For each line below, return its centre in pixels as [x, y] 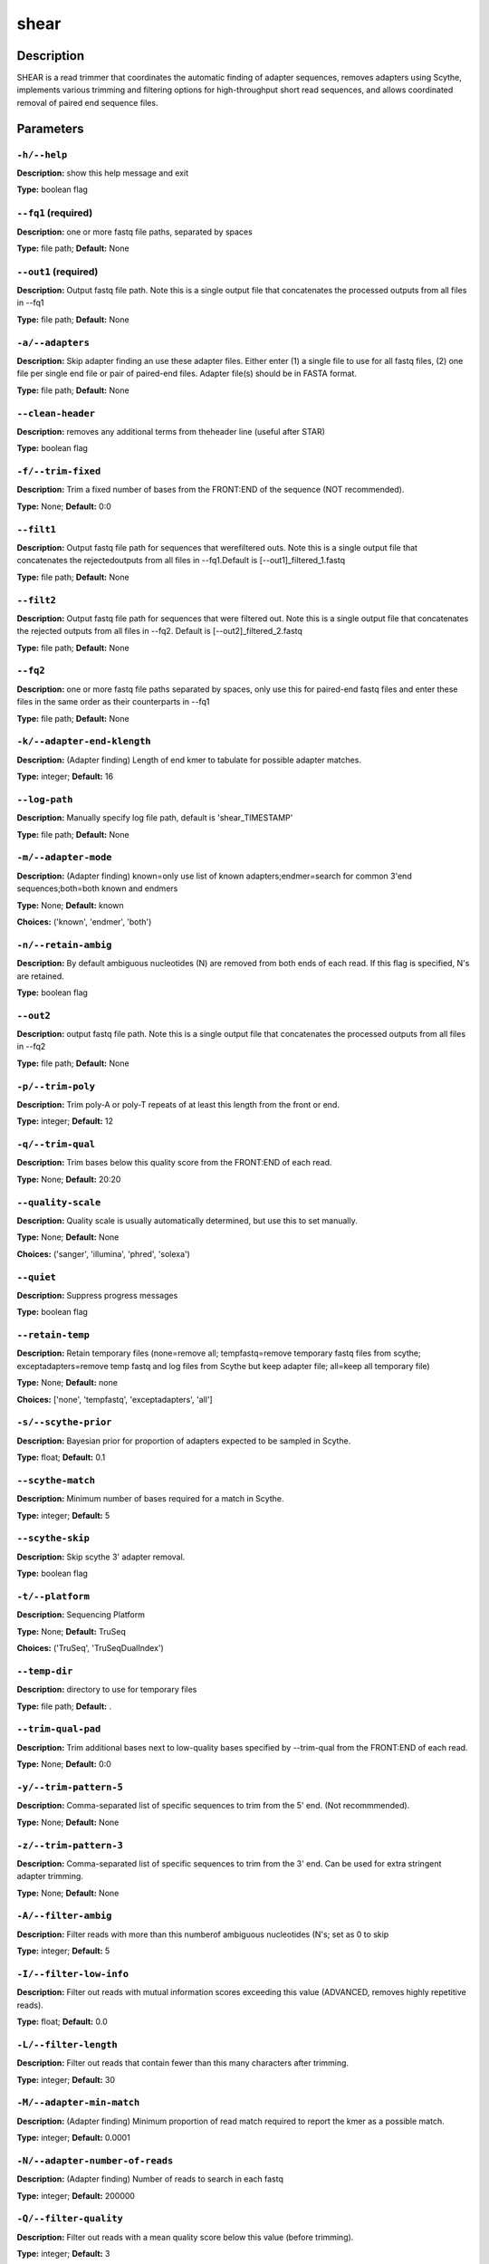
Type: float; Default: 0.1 [61, 1457]
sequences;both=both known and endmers [97, 888]
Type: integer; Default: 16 [65, 777]
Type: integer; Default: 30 [66, 2079]
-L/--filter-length [67, 2044]
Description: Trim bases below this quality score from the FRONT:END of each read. [174, 1163]
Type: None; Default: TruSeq [72, 1631]
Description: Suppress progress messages [97, 1295]
